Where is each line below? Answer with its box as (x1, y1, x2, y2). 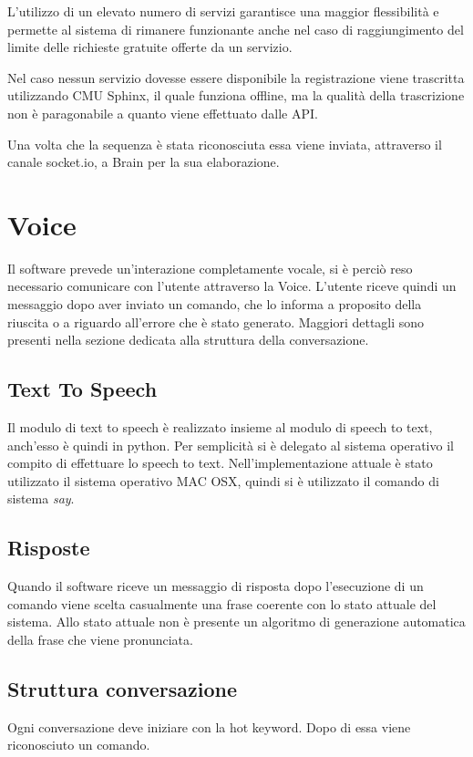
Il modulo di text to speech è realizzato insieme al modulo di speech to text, (7, 418, 433, 437)
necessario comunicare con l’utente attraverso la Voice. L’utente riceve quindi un (7, 276, 457, 296)
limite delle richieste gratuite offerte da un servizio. (7, 37, 293, 57)
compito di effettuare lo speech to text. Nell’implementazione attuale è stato (7, 453, 433, 472)
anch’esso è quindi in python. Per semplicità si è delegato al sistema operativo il (7, 435, 454, 454)
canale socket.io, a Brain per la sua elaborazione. (7, 152, 280, 171)
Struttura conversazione (7, 674, 238, 702)
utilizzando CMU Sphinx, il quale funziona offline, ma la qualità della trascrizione (7, 86, 465, 105)
